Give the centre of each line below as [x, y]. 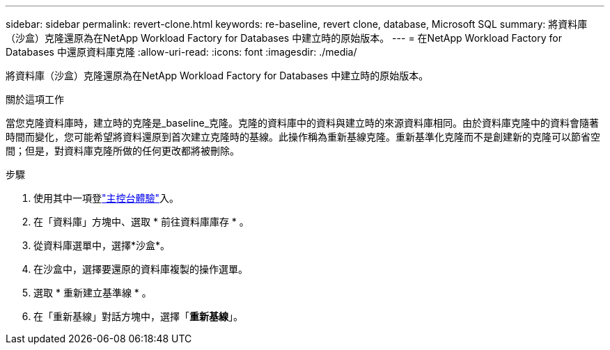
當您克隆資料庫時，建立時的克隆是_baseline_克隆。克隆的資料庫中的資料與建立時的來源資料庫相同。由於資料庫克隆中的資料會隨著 [303, 123]
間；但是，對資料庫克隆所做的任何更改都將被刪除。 [123, 151]
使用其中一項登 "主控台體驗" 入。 [107, 198]
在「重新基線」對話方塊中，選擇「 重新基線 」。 [138, 316]
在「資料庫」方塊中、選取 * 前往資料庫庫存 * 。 [141, 222]
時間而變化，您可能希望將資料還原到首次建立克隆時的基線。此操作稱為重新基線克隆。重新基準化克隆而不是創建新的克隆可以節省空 [303, 137]
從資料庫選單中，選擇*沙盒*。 [102, 245]
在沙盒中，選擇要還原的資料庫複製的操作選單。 [141, 269]
